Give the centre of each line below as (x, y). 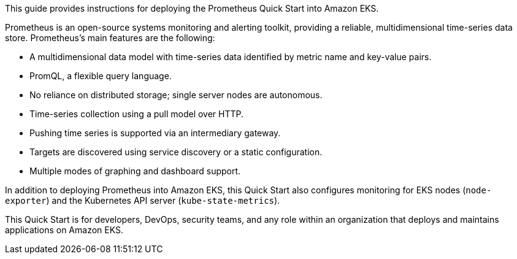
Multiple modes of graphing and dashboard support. (135, 171)
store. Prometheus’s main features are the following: (110, 38)
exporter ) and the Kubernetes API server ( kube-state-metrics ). (143, 200)
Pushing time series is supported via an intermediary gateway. (155, 133)
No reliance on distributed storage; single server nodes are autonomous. (176, 95)
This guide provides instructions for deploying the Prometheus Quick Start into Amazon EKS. (192, 8)
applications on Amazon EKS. (64, 230)
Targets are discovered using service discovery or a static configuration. (176, 152)
